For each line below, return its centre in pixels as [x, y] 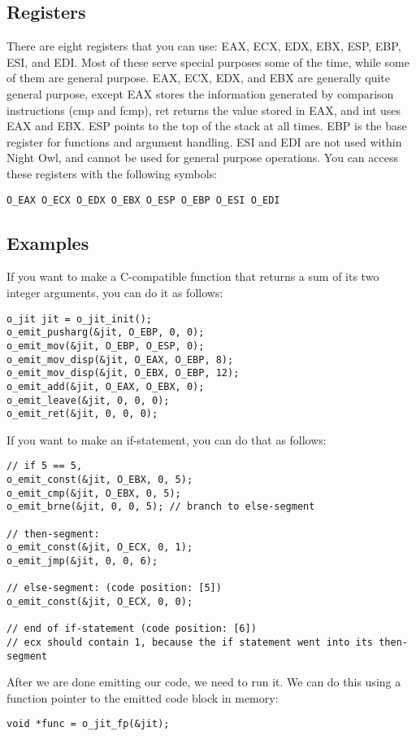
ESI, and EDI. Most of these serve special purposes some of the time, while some [208, 61]
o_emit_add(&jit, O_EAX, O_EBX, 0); [106, 386]
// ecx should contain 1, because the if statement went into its [190, 642]
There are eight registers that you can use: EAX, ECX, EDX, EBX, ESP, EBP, [204, 46]
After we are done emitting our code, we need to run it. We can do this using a [204, 682]
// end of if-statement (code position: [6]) [132, 629]
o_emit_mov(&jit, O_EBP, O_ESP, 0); [106, 346]
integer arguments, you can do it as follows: [115, 292]
